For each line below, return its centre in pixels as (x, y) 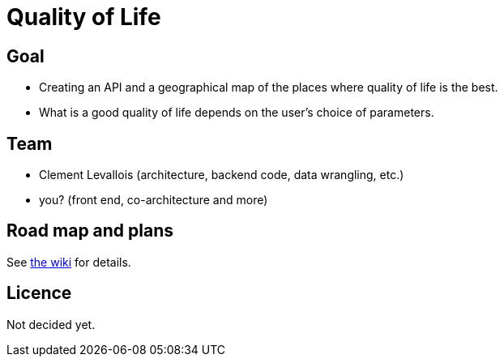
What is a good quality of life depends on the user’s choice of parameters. (237, 113)
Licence (39, 293)
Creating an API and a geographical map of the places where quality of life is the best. (269, 88)
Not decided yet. (51, 324)
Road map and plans (90, 231)
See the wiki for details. (69, 262)
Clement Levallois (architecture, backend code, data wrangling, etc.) (222, 175)
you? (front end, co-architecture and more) (154, 200)
